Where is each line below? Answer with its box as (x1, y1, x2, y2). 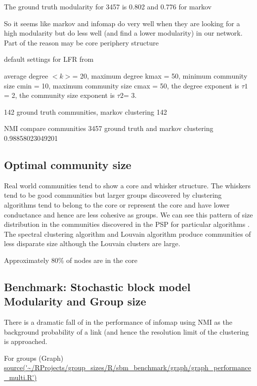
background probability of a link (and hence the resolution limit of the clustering (4, 326, 249, 337)
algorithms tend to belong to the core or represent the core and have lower (4, 199, 230, 210)
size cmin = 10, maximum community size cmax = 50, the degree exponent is (4, 80, 239, 90)
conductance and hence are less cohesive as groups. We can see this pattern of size (4, 209, 253, 219)
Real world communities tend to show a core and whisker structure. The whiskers (4, 180, 251, 190)
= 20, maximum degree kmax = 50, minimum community (72, 70, 248, 81)
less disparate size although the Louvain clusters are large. (4, 238, 180, 249)
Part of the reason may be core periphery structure (4, 37, 159, 47)
